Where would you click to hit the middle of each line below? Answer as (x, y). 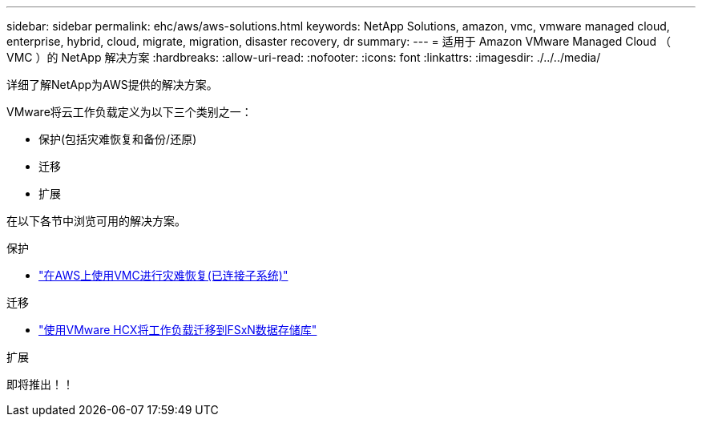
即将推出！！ (40, 384)
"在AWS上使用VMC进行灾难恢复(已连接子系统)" (163, 275)
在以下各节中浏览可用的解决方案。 (96, 221)
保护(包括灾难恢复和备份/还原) (118, 139)
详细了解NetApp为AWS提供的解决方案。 (112, 85)
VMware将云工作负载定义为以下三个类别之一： (129, 112)
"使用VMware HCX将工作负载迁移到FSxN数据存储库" (178, 330)
